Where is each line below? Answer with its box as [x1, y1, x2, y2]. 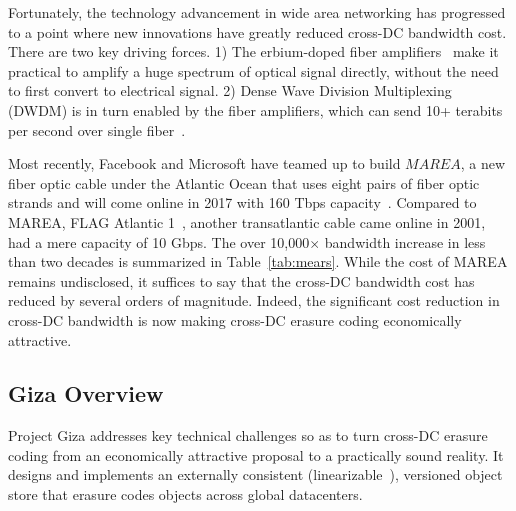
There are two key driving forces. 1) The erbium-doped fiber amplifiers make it [8, 41, 499, 62]
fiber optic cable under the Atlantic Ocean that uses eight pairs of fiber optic [8, 172, 480, 193]
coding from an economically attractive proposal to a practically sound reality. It [8, 444, 504, 465]
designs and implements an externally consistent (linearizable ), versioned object [8, 464, 503, 485]
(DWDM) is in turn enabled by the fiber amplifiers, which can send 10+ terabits [8, 99, 503, 120]
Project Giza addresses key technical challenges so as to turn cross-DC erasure [8, 425, 488, 446]
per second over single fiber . [8, 119, 186, 140]
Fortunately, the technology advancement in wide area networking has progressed [8, 2, 506, 22]
